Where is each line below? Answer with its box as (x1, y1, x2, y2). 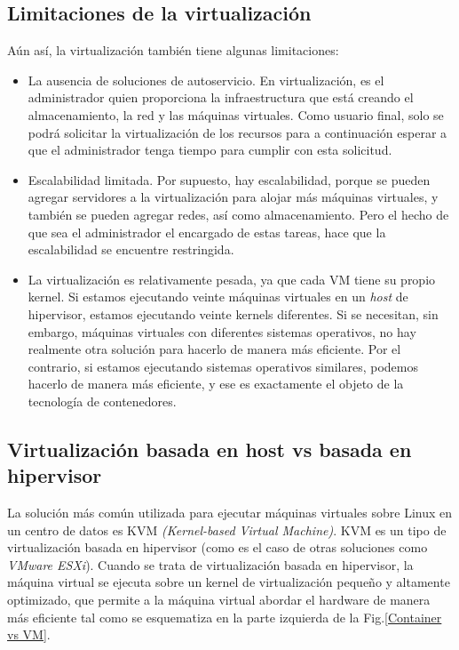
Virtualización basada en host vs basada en (7, 435, 412, 462)
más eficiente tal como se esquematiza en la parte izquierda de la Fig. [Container (7, 607, 442, 626)
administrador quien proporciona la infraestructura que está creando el (28, 88, 414, 107)
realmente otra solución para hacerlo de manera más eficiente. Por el (28, 340, 401, 358)
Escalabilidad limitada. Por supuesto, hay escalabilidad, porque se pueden (28, 170, 431, 189)
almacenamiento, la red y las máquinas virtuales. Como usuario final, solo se (28, 105, 444, 124)
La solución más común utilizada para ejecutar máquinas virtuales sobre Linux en (7, 503, 453, 522)
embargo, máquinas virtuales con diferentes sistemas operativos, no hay (28, 322, 416, 341)
